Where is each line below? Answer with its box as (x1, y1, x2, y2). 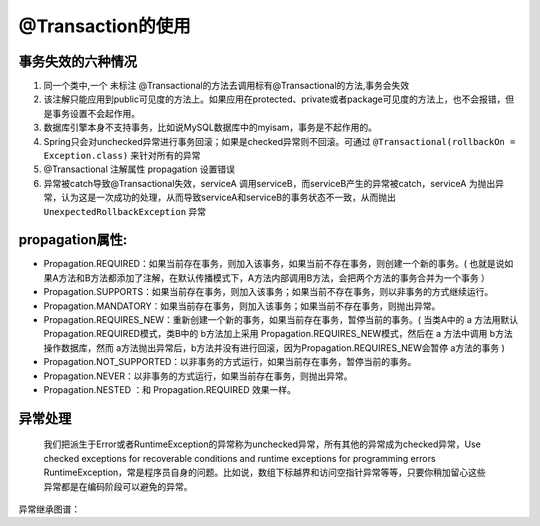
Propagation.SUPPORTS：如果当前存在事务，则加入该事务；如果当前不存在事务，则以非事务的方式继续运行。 (43, 286, 494, 298)
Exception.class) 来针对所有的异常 (43, 150, 201, 162)
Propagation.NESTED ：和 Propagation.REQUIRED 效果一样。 (43, 384, 297, 395)
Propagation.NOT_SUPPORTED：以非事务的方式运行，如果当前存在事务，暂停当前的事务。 (43, 356, 417, 368)
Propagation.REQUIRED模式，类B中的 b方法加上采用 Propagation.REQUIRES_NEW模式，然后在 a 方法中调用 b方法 (43, 328, 514, 340)
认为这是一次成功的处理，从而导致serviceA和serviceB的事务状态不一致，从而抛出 (60, 191, 397, 204)
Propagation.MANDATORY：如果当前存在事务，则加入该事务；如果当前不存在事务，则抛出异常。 (43, 300, 441, 312)
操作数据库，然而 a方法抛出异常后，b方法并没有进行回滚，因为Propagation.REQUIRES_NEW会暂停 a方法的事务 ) (43, 341, 505, 354)
